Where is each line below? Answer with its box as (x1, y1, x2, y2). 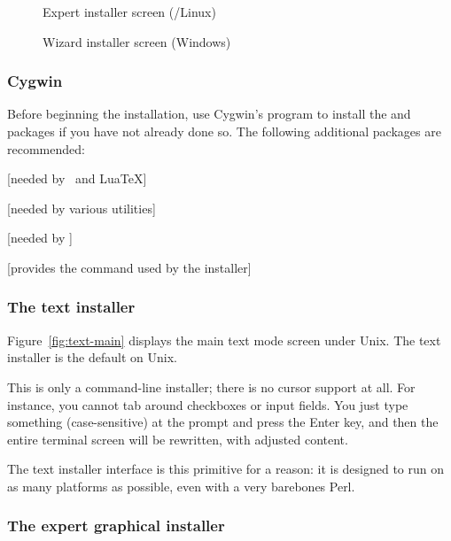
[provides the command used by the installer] (7, 258, 252, 276)
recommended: (7, 139, 85, 158)
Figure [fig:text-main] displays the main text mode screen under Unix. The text (7, 330, 441, 349)
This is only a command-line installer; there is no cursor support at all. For (7, 377, 416, 396)
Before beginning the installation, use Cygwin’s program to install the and (7, 104, 411, 123)
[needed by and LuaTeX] (7, 169, 147, 188)
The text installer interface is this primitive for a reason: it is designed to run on (7, 460, 445, 478)
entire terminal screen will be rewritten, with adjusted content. (7, 429, 348, 448)
